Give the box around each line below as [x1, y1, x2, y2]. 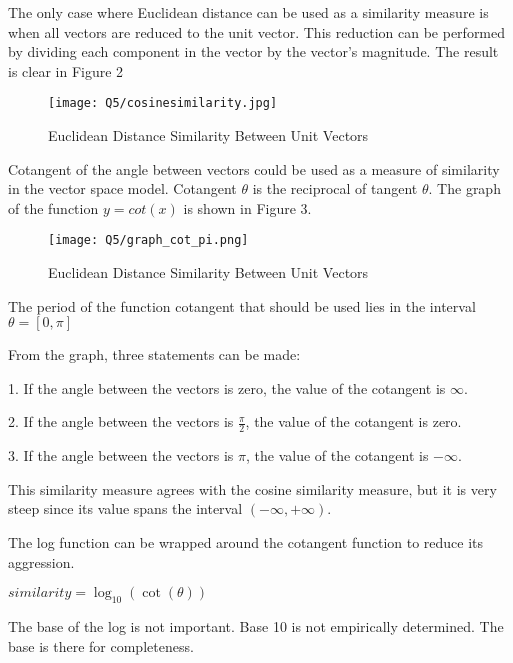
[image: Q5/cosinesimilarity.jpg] [48, 96, 278, 111]
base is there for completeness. [8, 635, 194, 656]
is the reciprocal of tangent [252, 178, 418, 199]
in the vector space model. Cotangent [8, 178, 237, 199]
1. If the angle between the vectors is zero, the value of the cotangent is [8, 377, 446, 398]
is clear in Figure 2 [8, 60, 124, 81]
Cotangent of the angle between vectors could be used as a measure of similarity [8, 158, 500, 179]
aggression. [8, 551, 75, 572]
